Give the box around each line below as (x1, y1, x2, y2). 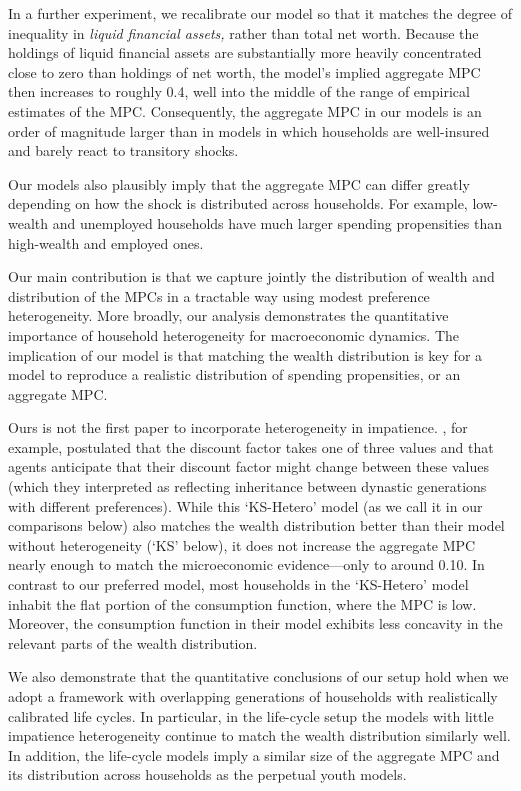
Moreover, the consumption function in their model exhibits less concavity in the (8, 613, 503, 634)
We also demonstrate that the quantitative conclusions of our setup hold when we (8, 666, 509, 687)
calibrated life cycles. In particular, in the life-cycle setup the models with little (8, 705, 494, 726)
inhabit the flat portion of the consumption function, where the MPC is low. (8, 593, 477, 614)
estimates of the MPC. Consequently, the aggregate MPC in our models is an (8, 100, 482, 121)
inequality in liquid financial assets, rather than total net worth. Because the (8, 22, 479, 43)
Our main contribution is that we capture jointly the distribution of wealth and (8, 266, 495, 287)
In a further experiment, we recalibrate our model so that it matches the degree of (8, 3, 512, 23)
